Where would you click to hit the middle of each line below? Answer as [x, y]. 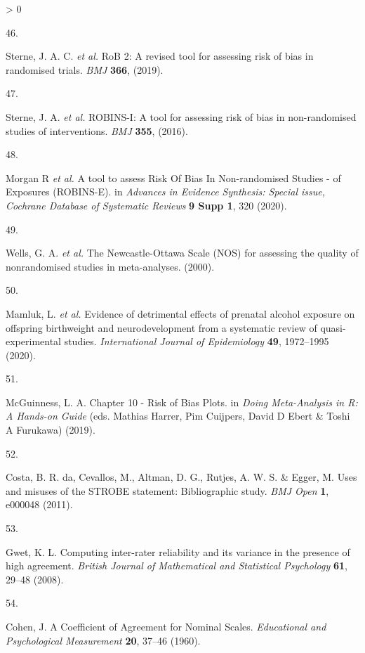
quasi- [333, 327]
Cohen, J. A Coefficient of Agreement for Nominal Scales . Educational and [166, 626]
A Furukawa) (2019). [51, 430]
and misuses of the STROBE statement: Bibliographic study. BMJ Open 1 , [167, 490]
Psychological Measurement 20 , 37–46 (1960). [103, 640]
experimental [33, 341]
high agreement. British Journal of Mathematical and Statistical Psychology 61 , [177, 565]
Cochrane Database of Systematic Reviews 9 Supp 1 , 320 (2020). [146, 205]
